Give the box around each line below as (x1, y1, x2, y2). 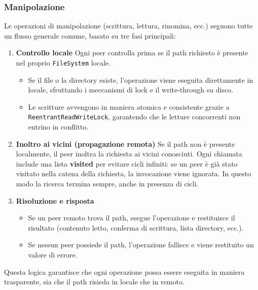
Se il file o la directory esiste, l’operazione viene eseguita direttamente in (28, 74, 253, 85)
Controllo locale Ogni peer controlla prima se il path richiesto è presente (16, 47, 248, 58)
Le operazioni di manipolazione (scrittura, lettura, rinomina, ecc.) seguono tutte (4, 20, 253, 31)
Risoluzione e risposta (16, 195, 94, 206)
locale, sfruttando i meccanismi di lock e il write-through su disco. (28, 84, 234, 95)
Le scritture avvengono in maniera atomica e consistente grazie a (28, 101, 230, 112)
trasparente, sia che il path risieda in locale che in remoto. (4, 276, 185, 287)
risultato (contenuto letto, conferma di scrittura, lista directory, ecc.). (28, 222, 244, 233)
